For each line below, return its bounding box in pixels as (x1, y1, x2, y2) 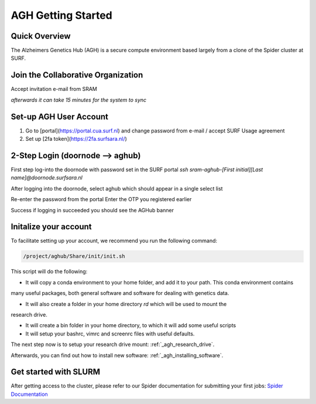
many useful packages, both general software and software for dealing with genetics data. (11, 290, 229, 297)
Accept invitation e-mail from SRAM (11, 86, 98, 93)
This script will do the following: (11, 268, 88, 275)
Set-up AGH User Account (11, 111, 108, 121)
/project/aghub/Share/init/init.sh (23, 253, 125, 260)
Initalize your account (11, 222, 92, 232)
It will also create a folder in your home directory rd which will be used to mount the (25, 300, 227, 307)
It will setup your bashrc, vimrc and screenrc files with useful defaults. (25, 330, 195, 337)
